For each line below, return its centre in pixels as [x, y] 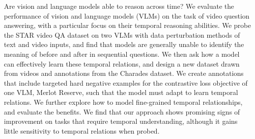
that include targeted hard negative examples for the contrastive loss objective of [126, 82]
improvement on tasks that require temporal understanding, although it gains [121, 121]
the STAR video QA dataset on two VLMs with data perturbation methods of [122, 35]
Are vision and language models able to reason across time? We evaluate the [119, 6]
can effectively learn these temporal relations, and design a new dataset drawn [122, 63]
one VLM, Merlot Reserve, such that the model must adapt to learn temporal [121, 92]
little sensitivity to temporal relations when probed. [82, 130]
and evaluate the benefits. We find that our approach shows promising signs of [122, 111]
